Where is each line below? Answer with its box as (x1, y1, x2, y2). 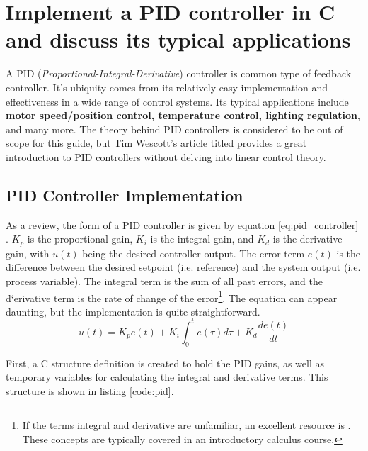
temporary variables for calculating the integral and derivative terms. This (6, 369, 328, 384)
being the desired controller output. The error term (82, 245, 305, 260)
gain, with (6, 245, 50, 260)
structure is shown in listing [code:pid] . (6, 383, 174, 398)
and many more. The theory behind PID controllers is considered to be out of (6, 121, 343, 136)
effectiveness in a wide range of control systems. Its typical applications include (6, 94, 349, 108)
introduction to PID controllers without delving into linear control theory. (6, 149, 326, 164)
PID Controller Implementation (6, 184, 243, 206)
